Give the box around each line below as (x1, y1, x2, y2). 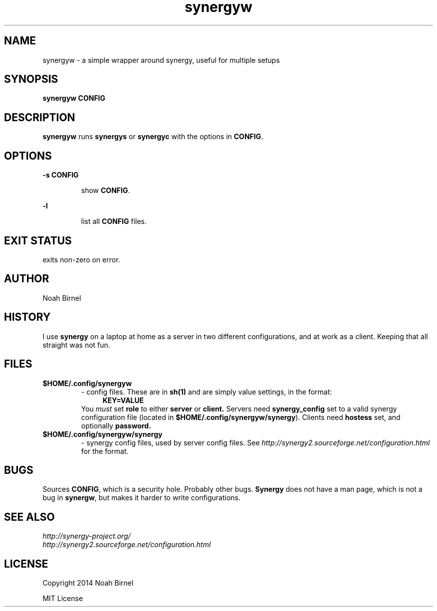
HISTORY (4, 311, 51, 324)
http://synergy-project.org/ (42, 532, 131, 541)
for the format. (81, 446, 129, 455)
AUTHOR (4, 272, 49, 285)
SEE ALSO (4, 510, 55, 523)
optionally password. (81, 421, 151, 430)
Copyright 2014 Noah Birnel (42, 579, 134, 588)
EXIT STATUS (4, 234, 72, 247)
